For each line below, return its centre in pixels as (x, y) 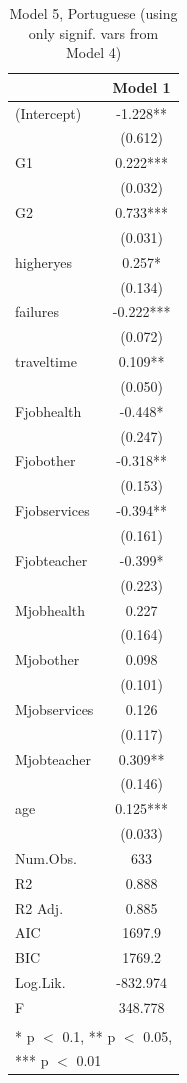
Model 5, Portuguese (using (93, 13)
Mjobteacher (53, 758)
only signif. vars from (93, 32)
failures (37, 311)
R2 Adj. (39, 907)
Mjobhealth (50, 609)
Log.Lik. (40, 982)
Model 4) (93, 52)
